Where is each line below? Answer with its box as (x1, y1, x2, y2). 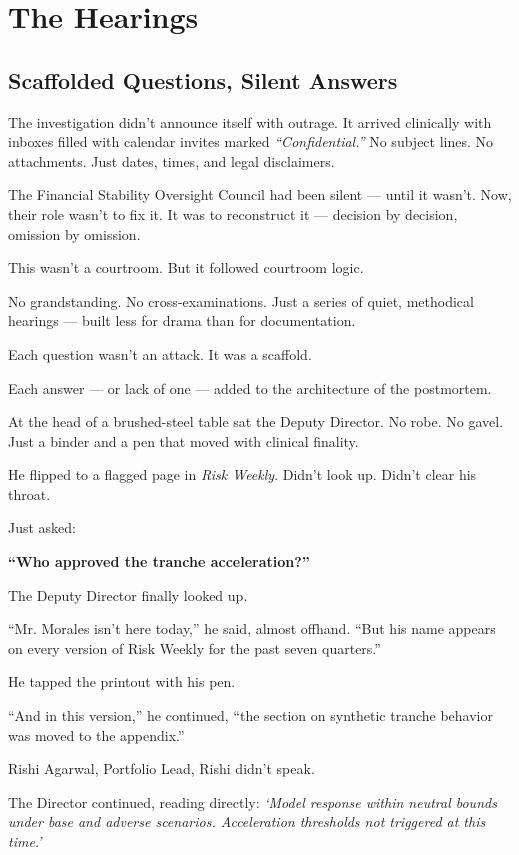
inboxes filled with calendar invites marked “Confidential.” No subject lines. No (8, 131, 494, 152)
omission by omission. (8, 223, 141, 244)
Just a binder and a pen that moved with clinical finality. (8, 430, 359, 451)
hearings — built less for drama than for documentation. (8, 310, 356, 331)
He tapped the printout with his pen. (8, 671, 236, 692)
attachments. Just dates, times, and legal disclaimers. (8, 150, 335, 171)
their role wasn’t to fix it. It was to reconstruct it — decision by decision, (8, 203, 458, 224)
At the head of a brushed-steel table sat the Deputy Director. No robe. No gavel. (8, 411, 504, 432)
